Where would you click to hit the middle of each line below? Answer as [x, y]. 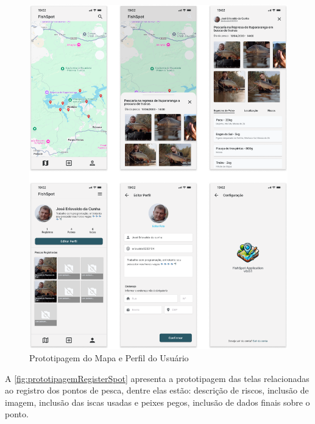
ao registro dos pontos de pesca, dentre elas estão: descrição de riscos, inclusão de [157, 390]
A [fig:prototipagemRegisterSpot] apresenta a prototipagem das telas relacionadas [157, 378]
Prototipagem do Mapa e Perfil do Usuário [109, 357]
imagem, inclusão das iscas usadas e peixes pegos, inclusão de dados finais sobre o [157, 402]
